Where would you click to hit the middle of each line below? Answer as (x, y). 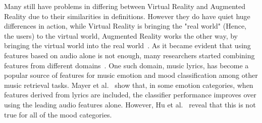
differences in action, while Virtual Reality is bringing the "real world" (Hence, (125, 26)
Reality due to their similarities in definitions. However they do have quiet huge (127, 16)
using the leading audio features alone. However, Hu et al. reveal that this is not (130, 104)
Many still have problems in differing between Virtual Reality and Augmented (125, 6)
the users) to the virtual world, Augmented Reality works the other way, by (121, 35)
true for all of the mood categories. (58, 114)
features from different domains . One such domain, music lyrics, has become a (126, 65)
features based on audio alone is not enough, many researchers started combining (129, 55)
